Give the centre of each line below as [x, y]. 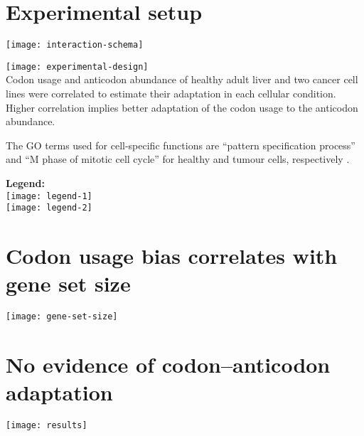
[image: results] [47, 426]
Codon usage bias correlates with [172, 256]
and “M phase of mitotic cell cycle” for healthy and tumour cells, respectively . [178, 159]
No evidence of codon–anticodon [168, 365]
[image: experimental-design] [77, 67]
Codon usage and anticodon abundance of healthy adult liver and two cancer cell [182, 79]
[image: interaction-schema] [75, 45]
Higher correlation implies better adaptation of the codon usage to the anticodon [182, 107]
